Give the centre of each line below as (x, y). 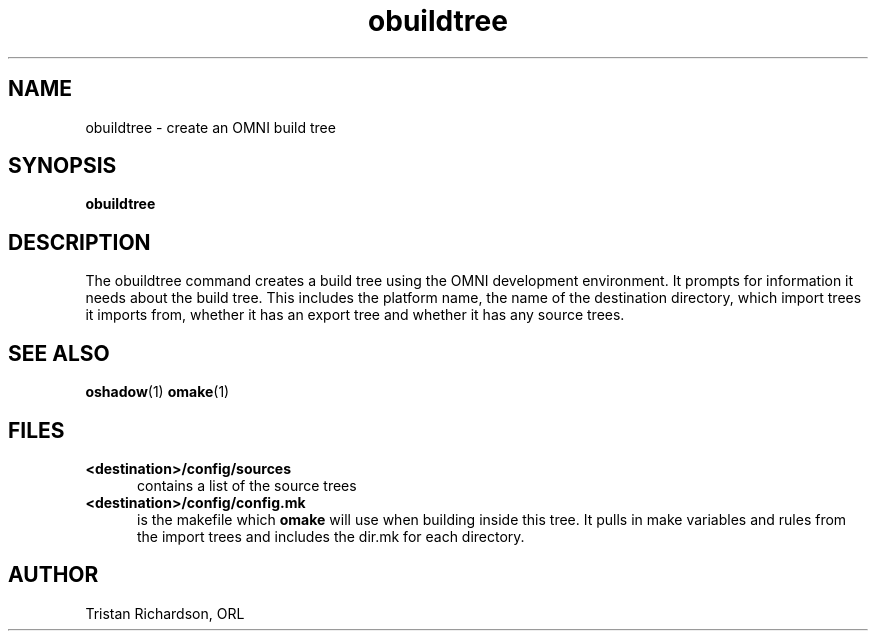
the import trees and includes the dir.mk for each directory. (331, 536)
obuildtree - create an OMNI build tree (210, 127)
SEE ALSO (59, 353)
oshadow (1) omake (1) (157, 392)
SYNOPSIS (62, 166)
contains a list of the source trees (247, 485)
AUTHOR (53, 575)
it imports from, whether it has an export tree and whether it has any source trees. (355, 315)
